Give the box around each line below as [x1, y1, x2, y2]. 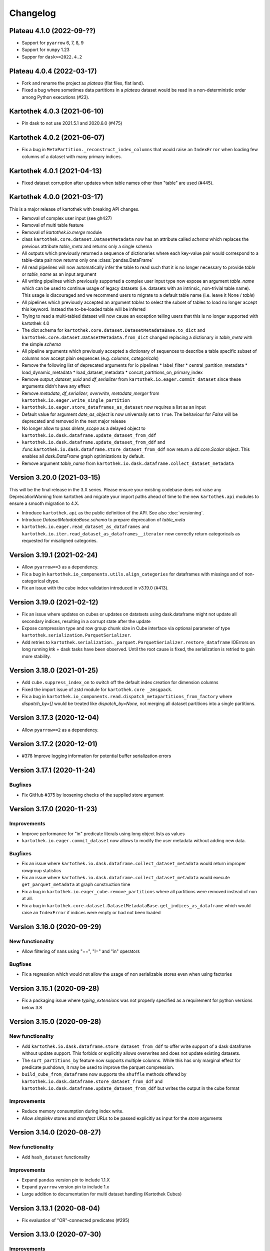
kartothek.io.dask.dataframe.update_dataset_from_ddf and [21, 439, 165, 445]
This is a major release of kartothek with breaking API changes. [9, 206, 140, 212]
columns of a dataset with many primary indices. [21, 153, 122, 160]
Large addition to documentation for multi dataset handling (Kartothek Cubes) [21, 1191, 182, 1197]
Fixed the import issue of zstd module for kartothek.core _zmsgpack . [21, 686, 172, 693]
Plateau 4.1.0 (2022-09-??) [9, 27, 96, 35]
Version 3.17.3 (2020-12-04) [9, 714, 99, 722]
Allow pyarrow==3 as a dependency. [21, 564, 98, 570]
